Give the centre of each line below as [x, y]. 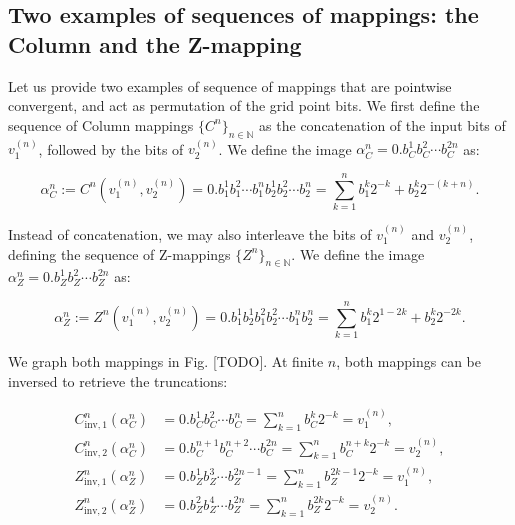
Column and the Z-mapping [155, 43]
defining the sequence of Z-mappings [119, 253]
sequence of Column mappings [101, 124]
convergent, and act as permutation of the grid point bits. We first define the [244, 105]
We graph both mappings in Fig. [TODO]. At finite [166, 361]
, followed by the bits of [111, 148]
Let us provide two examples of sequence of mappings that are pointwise [230, 85]
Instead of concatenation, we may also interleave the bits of [190, 233]
